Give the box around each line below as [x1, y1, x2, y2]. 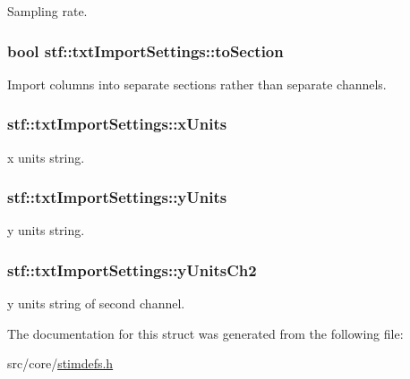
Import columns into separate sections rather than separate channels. [7, 74, 387, 93]
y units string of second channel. [7, 294, 185, 313]
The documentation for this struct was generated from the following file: [7, 324, 404, 342]
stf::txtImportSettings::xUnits [7, 113, 227, 135]
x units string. [7, 147, 85, 166]
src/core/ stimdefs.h [7, 354, 114, 373]
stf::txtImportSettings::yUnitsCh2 [7, 258, 257, 281]
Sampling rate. [7, 2, 88, 20]
